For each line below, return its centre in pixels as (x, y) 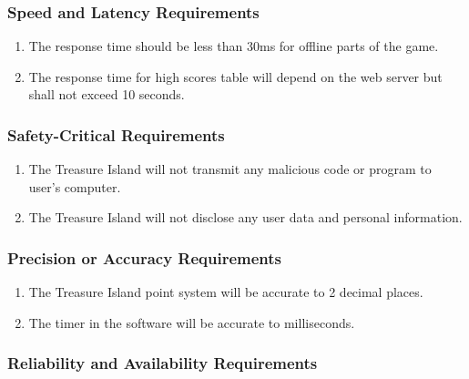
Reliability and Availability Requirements (163, 363)
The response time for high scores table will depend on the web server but (235, 76)
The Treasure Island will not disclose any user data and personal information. (245, 217)
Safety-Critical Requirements (116, 134)
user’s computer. (75, 186)
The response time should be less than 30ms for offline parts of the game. (234, 46)
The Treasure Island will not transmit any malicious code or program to (230, 169)
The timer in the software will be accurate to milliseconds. (192, 322)
